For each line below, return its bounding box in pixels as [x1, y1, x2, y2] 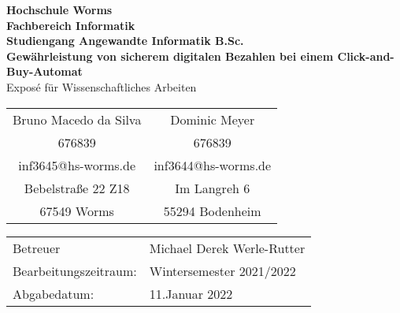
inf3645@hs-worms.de [18, 155, 136, 174]
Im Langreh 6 [175, 178, 250, 197]
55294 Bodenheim [163, 201, 261, 220]
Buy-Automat [6, 63, 83, 80]
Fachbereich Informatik [6, 17, 135, 33]
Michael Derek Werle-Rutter [149, 238, 306, 257]
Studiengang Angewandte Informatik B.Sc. [6, 32, 244, 49]
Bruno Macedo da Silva [13, 110, 142, 129]
